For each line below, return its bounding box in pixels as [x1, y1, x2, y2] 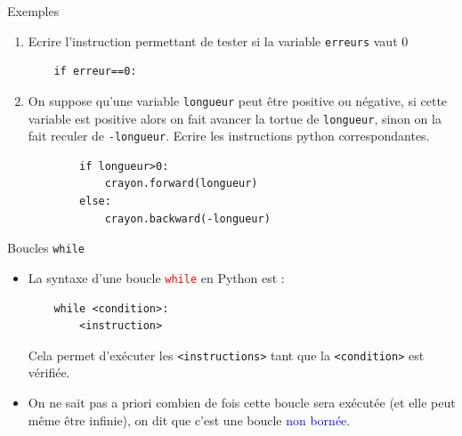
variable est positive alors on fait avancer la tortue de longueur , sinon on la [28, 109, 442, 127]
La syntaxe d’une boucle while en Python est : [28, 268, 285, 287]
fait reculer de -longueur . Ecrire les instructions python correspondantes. [28, 126, 430, 145]
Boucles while [7, 238, 85, 257]
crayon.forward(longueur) [104, 177, 258, 190]
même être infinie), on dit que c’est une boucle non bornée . [28, 410, 351, 429]
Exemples [7, 2, 60, 20]
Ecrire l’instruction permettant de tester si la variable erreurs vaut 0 [28, 31, 409, 50]
